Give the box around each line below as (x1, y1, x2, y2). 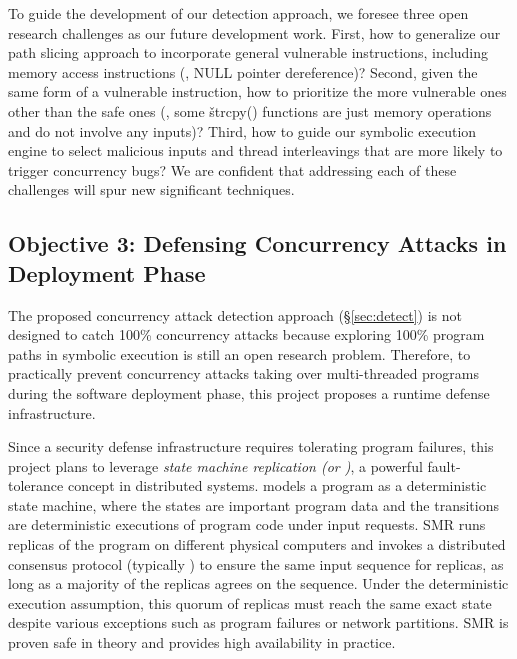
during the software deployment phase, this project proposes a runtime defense (8, 382, 490, 403)
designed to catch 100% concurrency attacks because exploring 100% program (8, 324, 485, 345)
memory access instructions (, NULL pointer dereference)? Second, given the (8, 61, 478, 82)
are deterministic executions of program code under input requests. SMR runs (8, 514, 486, 535)
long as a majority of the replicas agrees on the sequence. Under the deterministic (8, 573, 509, 594)
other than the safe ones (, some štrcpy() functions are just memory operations (8, 100, 492, 121)
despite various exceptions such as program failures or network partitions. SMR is (8, 612, 509, 633)
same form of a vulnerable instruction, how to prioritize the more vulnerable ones (8, 81, 507, 102)
